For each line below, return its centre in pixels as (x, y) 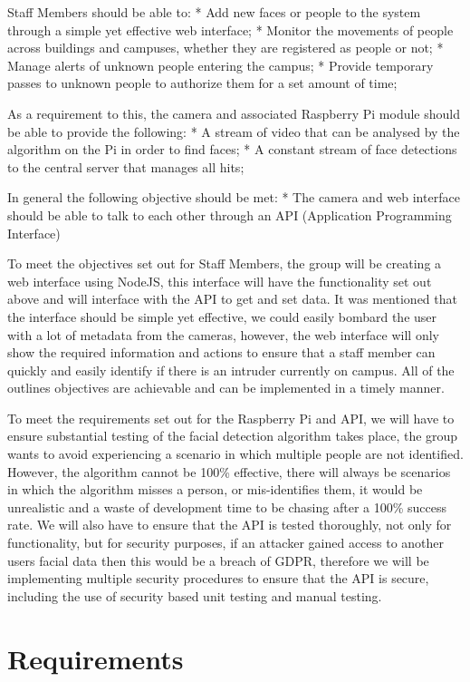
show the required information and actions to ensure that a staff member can (221, 352)
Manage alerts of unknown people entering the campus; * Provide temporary (221, 65)
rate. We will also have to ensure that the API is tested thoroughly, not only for (230, 525)
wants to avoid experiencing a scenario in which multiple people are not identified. (235, 454)
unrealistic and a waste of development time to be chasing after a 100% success (227, 507)
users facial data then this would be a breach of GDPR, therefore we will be (218, 560)
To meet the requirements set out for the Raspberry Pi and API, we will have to (231, 418)
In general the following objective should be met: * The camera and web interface (234, 197)
